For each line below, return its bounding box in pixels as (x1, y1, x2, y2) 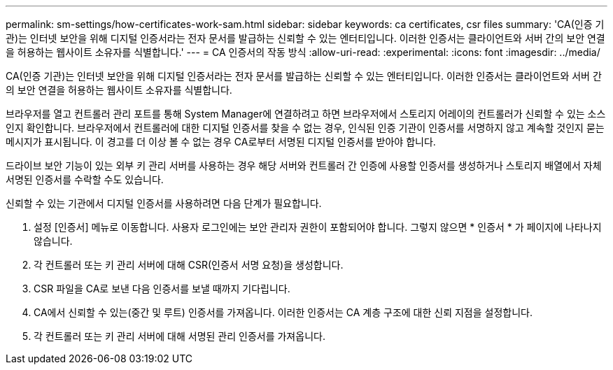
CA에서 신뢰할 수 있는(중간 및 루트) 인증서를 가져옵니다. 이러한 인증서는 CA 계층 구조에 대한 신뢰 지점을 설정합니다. (34, 306, 533, 318)
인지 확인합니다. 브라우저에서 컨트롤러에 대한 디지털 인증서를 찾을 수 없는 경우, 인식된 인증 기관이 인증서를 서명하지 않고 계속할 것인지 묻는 (6, 122, 605, 134)
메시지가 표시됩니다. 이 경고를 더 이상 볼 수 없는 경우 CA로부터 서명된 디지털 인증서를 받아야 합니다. (6, 136, 436, 148)
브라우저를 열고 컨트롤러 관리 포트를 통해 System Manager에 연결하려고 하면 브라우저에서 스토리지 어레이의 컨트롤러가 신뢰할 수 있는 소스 (6, 108, 606, 120)
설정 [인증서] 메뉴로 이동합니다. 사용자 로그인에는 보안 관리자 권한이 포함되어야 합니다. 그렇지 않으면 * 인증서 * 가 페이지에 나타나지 (34, 221, 602, 233)
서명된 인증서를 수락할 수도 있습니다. (6, 173, 164, 185)
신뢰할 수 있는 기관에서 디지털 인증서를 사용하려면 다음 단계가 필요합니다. (6, 197, 322, 209)
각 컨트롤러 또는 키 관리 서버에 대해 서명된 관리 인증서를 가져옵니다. (34, 330, 325, 342)
